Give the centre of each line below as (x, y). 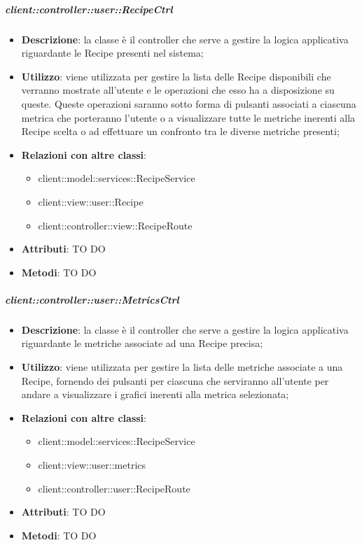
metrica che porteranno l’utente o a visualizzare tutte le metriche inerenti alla (188, 117)
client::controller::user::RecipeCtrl (89, 9)
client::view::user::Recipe (91, 201)
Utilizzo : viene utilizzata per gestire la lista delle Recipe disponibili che (176, 76)
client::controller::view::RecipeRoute (115, 225)
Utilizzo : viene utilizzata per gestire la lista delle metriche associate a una (182, 367)
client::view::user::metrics (92, 465)
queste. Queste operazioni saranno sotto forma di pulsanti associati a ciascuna (189, 103)
